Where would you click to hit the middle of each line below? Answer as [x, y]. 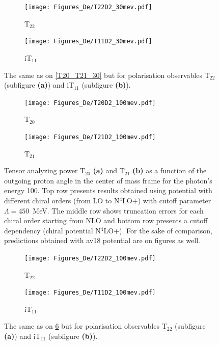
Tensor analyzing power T [45, 170]
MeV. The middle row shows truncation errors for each [118, 210]
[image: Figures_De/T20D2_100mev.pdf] [90, 103]
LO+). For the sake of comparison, [158, 230]
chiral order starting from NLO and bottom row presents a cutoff [106, 220]
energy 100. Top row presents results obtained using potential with [108, 190]
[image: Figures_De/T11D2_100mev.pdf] [90, 293]
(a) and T [109, 170]
